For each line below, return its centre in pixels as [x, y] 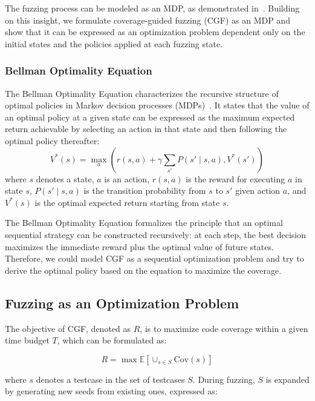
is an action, [127, 178]
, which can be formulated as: [112, 340]
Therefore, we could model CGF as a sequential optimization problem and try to [154, 258]
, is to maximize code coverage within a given [224, 328]
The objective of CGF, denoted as [68, 328]
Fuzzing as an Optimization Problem [122, 303]
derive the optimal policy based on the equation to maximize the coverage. [143, 270]
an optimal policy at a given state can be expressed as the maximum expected [150, 117]
